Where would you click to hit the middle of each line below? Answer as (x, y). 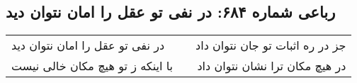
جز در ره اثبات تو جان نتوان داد (271, 45)
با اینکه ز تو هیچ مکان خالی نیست (92, 66)
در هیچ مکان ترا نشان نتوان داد (272, 66)
